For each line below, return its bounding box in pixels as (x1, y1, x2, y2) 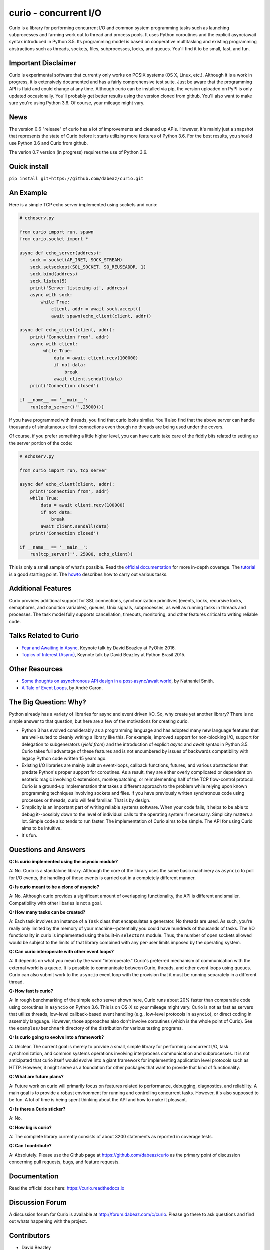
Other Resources (9, 665, 63, 673)
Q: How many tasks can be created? (9, 909, 86, 915)
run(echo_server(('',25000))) (30, 404, 104, 410)
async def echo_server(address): (19, 250, 102, 256)
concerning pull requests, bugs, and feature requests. (9, 1159, 120, 1165)
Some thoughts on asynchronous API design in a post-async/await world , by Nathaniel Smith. (21, 678, 214, 684)
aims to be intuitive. (21, 825, 62, 831)
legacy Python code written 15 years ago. (21, 755, 107, 761)
